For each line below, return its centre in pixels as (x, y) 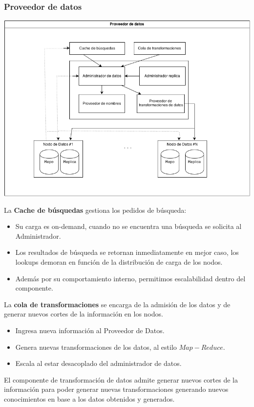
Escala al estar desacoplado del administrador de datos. (98, 363)
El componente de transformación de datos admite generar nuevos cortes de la (121, 379)
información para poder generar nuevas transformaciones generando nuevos (116, 389)
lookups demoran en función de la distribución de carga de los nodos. (119, 262)
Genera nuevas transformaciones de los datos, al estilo (96, 347)
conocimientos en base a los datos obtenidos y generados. (89, 398)
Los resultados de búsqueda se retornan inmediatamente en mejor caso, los (127, 252)
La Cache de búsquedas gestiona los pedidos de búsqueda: (95, 210)
